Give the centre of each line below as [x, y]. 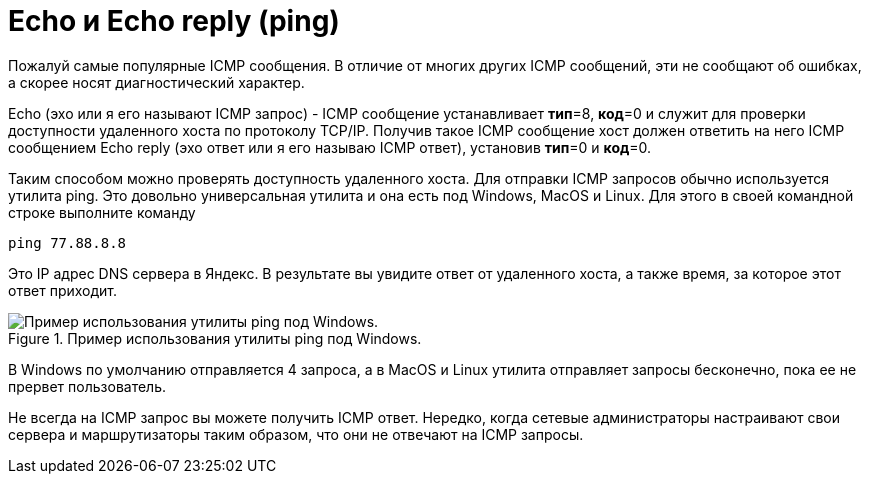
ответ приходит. [63, 290]
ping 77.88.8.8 [67, 242]
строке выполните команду [102, 212]
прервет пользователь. [87, 386]
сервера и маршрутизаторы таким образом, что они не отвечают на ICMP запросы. [296, 434]
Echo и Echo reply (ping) [174, 21]
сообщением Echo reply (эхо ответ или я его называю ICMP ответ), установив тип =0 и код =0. [330, 147]
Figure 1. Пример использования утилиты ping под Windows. [215, 338]
